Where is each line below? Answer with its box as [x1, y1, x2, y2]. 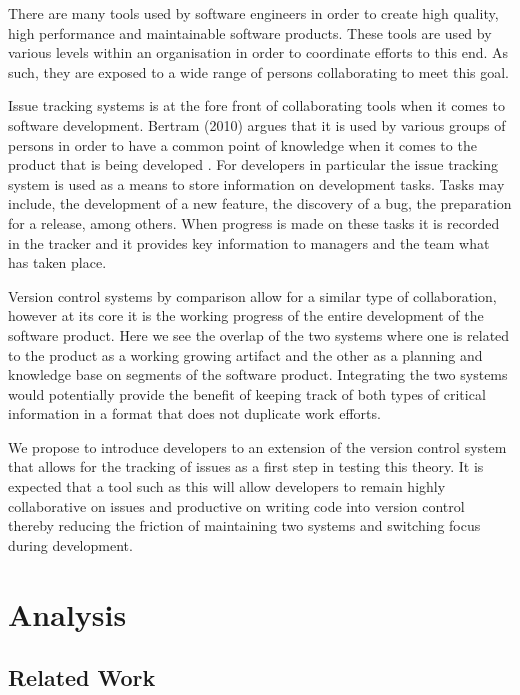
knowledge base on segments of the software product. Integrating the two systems [8, 364, 508, 385]
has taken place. [8, 252, 107, 273]
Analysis [8, 593, 127, 634]
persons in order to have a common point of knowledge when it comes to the [8, 134, 477, 155]
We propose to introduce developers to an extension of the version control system [8, 436, 507, 457]
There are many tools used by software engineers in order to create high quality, [8, 3, 499, 23]
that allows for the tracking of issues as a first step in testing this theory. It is [8, 456, 484, 477]
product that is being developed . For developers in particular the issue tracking [8, 154, 498, 175]
